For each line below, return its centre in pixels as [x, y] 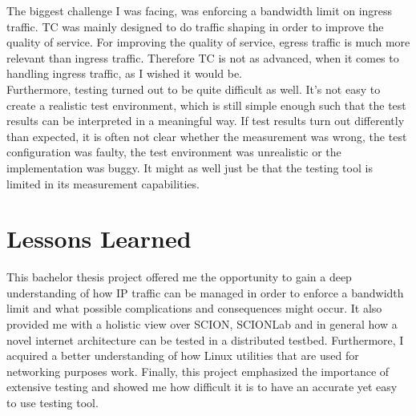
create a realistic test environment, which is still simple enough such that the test [206, 105]
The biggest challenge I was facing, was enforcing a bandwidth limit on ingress [200, 10]
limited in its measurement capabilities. [103, 183]
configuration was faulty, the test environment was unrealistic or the [174, 152]
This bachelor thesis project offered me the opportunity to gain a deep [179, 277]
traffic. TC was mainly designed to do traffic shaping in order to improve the [195, 26]
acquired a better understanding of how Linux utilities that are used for [183, 355]
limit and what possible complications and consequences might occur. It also [194, 308]
